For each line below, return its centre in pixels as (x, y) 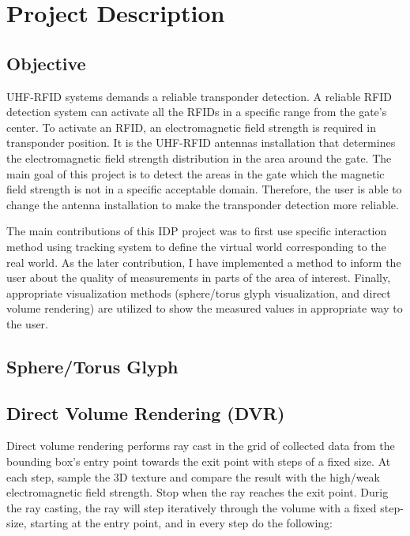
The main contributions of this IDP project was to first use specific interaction (197, 231)
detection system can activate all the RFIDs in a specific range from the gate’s (197, 112)
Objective (46, 63)
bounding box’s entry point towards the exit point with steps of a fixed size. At (199, 461)
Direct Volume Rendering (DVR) (146, 412)
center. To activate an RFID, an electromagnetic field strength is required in (191, 127)
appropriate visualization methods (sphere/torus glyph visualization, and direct (199, 292)
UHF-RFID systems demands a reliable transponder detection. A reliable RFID (199, 96)
